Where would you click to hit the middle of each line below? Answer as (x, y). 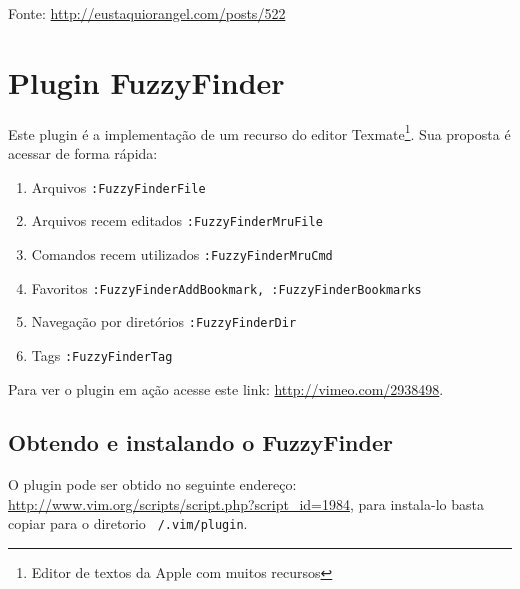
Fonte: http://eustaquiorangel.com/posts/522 (147, 13)
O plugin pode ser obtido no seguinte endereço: (152, 484)
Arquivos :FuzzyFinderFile (118, 186)
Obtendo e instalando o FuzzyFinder (200, 442)
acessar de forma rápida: (83, 152)
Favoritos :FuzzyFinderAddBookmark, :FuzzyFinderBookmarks (226, 287)
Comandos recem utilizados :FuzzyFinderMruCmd (182, 253)
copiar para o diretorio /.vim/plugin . (128, 523)
